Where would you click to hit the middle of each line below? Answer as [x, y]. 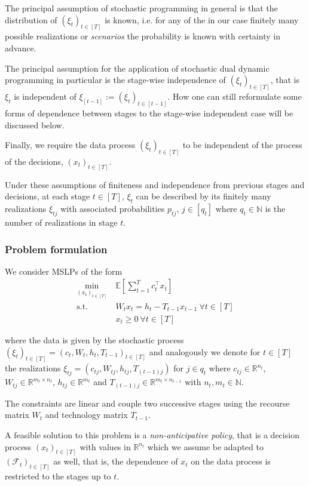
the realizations [33, 368]
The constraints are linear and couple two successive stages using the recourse [147, 403]
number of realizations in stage [61, 222]
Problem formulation [56, 249]
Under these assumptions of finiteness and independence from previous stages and [155, 184]
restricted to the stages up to [58, 476]
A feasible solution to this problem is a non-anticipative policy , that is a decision [152, 434]
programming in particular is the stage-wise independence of [115, 80]
